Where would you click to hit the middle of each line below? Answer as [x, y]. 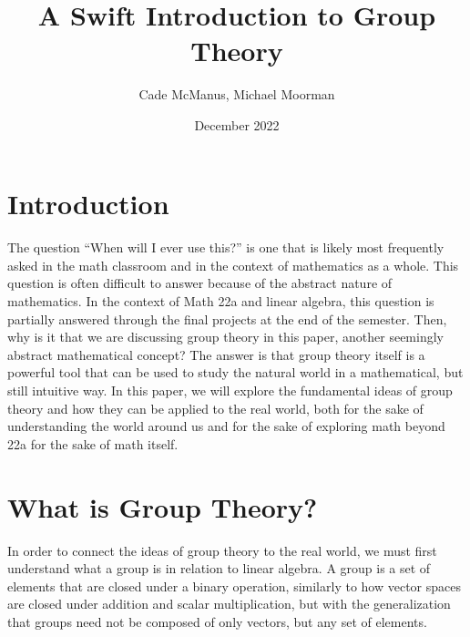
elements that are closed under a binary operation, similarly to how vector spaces [234, 586]
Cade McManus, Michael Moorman [237, 94]
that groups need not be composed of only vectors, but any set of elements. [217, 621]
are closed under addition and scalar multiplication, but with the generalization [229, 604]
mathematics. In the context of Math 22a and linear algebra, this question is [221, 301]
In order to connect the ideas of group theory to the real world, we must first [222, 550]
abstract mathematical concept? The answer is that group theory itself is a [216, 354]
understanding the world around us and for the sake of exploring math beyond [226, 426]
